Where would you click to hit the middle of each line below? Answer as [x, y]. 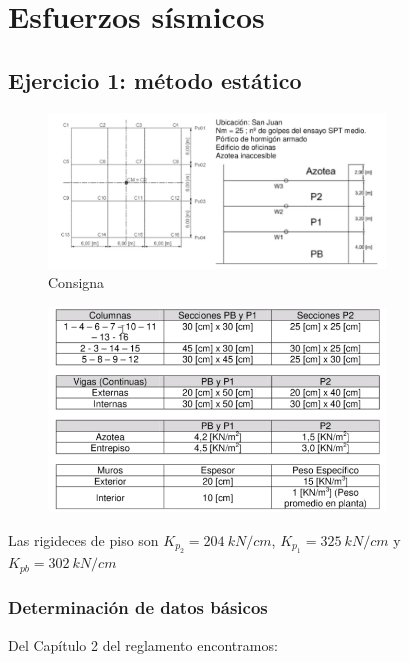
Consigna [76, 282]
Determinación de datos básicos [138, 607]
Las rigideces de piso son [83, 539]
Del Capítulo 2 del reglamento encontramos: [143, 644]
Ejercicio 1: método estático [155, 79]
